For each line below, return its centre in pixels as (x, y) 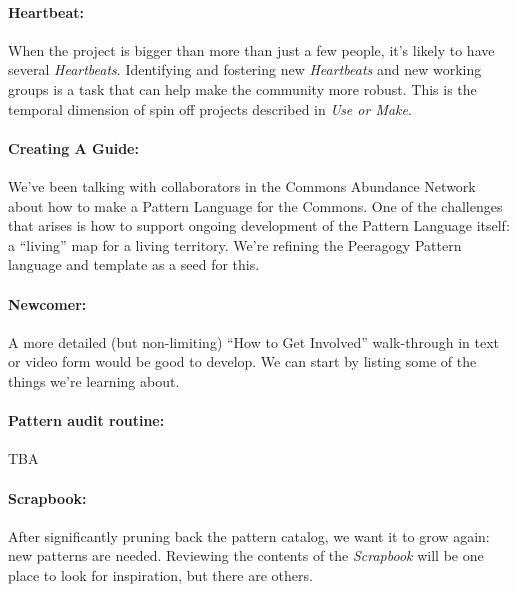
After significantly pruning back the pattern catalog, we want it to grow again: (249, 535)
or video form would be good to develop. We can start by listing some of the (242, 361)
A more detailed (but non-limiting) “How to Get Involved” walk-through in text (253, 341)
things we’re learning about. (94, 380)
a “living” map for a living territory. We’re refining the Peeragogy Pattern (235, 244)
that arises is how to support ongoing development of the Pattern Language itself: (259, 225)
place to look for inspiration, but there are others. (160, 574)
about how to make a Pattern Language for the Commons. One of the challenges (255, 205)
